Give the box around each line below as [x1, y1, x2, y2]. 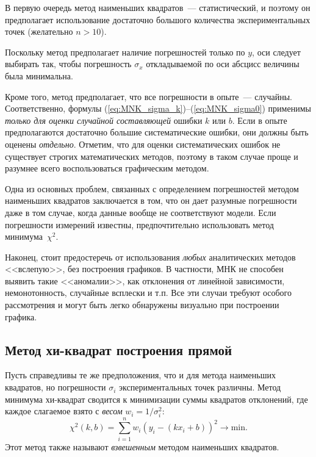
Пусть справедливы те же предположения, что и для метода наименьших [5, 369, 276, 381]
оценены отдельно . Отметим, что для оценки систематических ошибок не [5, 137, 281, 150]
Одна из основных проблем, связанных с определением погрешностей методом [5, 182, 299, 195]
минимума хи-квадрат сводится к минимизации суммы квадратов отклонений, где [5, 392, 308, 405]
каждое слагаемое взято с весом [5, 405, 123, 417]
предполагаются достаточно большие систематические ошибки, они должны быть [5, 126, 309, 139]
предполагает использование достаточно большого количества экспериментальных [5, 13, 311, 26]
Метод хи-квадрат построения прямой [5, 340, 232, 359]
